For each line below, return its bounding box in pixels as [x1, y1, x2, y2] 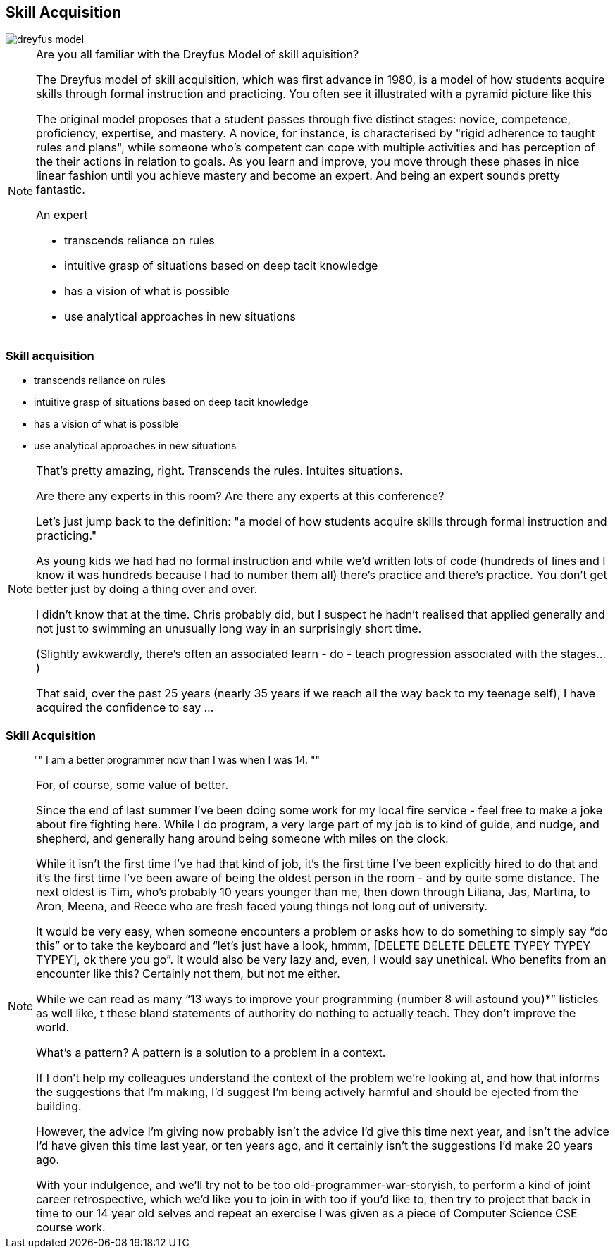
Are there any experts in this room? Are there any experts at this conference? [36, 489, 445, 504]
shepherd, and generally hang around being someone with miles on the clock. [36, 831, 449, 845]
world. [36, 1019, 70, 1034]
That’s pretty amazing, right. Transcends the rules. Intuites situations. [36, 464, 403, 478]
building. [36, 1098, 82, 1113]
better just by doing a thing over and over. [36, 582, 258, 597]
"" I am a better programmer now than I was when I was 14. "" [34, 753, 321, 766]
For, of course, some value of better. [36, 777, 229, 792]
